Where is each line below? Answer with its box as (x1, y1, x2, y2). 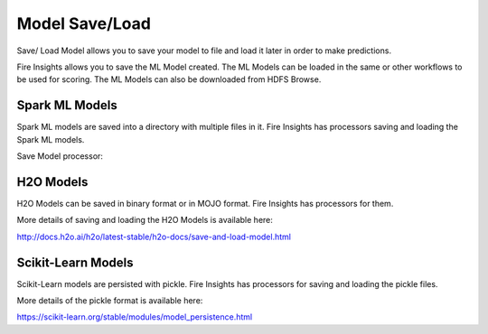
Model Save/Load (16, 14, 151, 33)
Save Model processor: (16, 151, 104, 162)
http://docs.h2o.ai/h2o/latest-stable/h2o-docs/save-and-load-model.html (16, 231, 291, 242)
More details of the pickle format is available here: (16, 295, 203, 306)
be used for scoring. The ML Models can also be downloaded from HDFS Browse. (16, 74, 322, 85)
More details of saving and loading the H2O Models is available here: (16, 215, 273, 226)
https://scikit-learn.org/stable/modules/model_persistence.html (16, 311, 253, 322)
